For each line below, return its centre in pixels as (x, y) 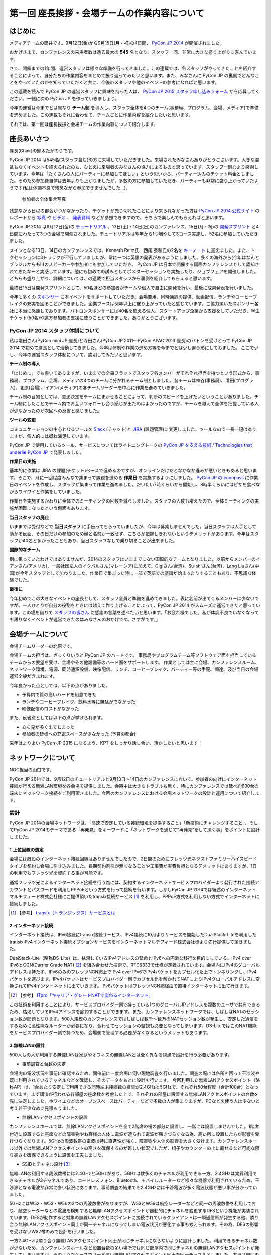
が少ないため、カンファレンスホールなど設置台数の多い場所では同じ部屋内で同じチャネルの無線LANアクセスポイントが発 (134, 1248)
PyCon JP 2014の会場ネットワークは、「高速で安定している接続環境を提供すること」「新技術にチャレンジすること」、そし (134, 823)
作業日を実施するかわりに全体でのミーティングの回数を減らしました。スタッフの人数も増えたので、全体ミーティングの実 (134, 501)
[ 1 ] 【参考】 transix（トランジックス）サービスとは (63, 913)
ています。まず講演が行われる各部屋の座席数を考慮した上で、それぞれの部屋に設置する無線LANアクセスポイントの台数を (134, 1094)
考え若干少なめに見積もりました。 (44, 1108)
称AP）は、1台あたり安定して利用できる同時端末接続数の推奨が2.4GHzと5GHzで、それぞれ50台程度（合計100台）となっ (134, 1087)
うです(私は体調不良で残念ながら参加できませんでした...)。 (70, 188)
